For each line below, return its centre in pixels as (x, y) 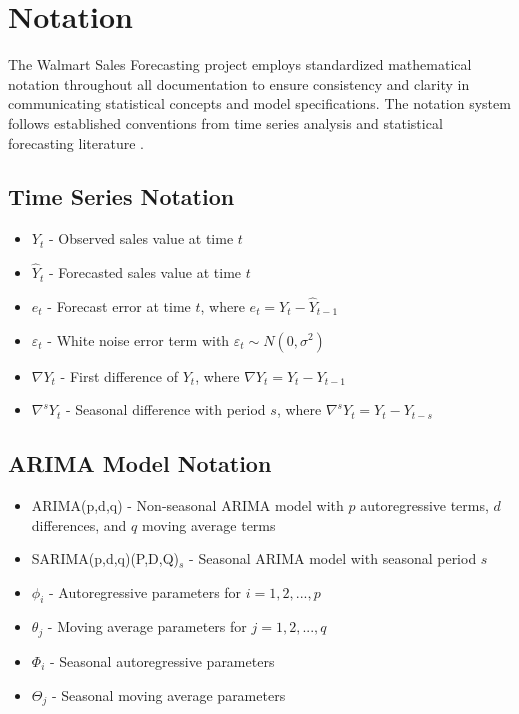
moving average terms (208, 524)
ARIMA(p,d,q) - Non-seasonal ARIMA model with (187, 504)
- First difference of (119, 375)
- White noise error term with (138, 339)
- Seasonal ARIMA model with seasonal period (333, 558)
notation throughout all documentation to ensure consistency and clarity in (239, 83)
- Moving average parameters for (147, 626)
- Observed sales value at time (141, 238)
